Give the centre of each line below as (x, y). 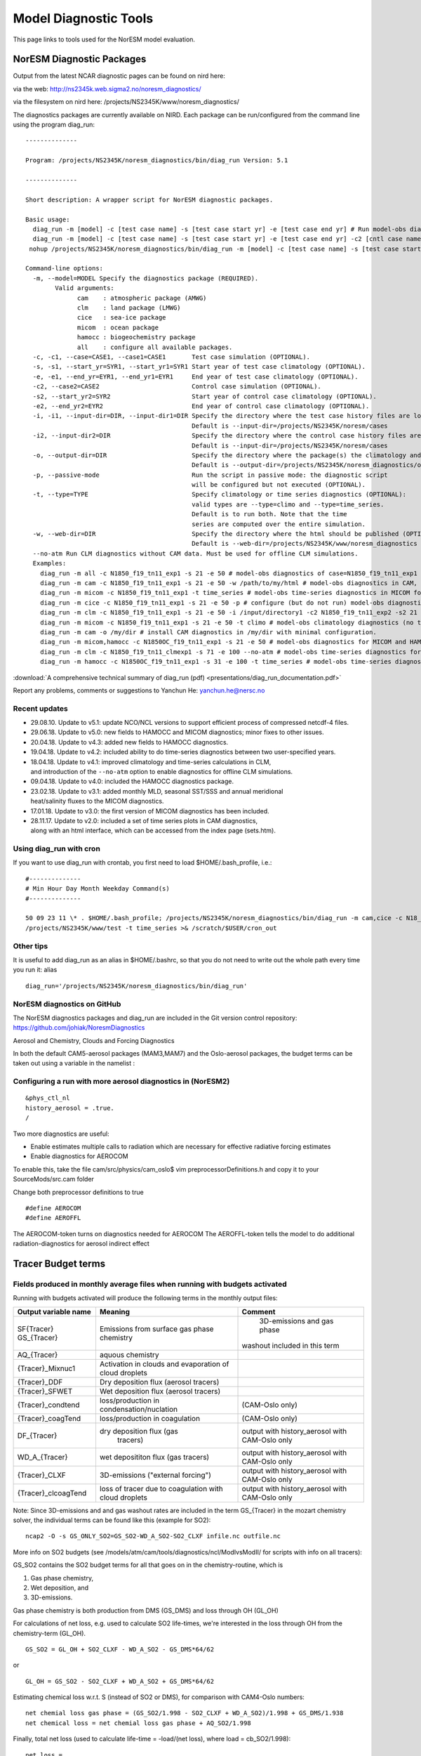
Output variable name (54, 1311)
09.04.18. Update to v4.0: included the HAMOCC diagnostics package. (132, 781)
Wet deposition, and (60, 1587)
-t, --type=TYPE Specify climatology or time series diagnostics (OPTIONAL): (220, 494)
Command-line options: (65, 268)
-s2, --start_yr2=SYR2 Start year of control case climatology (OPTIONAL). (205, 396)
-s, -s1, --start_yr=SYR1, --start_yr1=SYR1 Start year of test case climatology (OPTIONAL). (199, 367)
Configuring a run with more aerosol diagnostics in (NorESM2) (121, 1082)
